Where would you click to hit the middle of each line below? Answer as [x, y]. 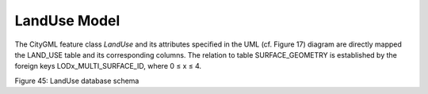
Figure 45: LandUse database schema [77, 81]
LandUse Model [67, 21]
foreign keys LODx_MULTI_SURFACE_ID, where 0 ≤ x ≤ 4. [108, 66]
